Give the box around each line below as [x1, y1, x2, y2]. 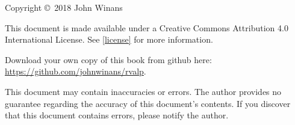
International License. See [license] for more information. [5, 33, 213, 46]
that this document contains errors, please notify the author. [5, 109, 229, 121]
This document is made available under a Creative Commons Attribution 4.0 [5, 21, 288, 34]
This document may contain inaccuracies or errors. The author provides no [5, 85, 282, 97]
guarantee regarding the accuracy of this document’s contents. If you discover [5, 97, 291, 109]
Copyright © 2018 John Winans [5, 1, 123, 13]
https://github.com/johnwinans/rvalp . [5, 65, 146, 78]
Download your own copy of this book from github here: [5, 53, 212, 66]
